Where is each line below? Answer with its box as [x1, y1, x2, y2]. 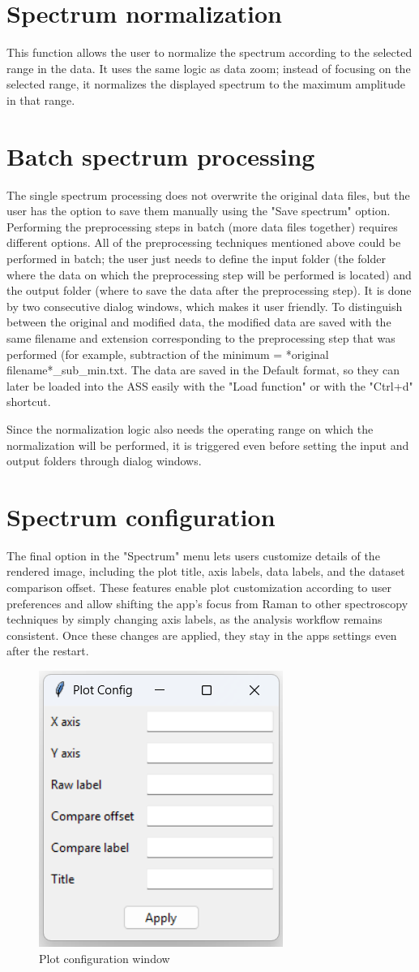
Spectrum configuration [6, 499, 276, 533]
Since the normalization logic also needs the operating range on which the [6, 420, 374, 437]
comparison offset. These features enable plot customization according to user [6, 579, 392, 596]
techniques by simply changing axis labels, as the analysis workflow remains [6, 611, 383, 628]
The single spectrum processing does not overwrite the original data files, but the [6, 186, 410, 203]
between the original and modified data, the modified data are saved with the [6, 313, 391, 330]
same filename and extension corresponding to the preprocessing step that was [6, 329, 395, 346]
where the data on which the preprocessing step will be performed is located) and [6, 266, 412, 283]
